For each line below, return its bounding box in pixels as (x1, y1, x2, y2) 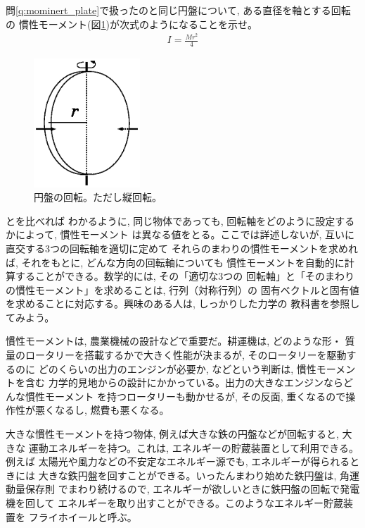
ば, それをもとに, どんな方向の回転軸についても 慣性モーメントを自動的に (6, 254, 345, 269)
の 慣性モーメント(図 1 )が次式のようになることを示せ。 (6, 16, 258, 31)
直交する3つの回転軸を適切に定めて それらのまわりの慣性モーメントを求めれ (6, 240, 359, 255)
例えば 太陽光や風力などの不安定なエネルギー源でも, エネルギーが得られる (6, 454, 350, 469)
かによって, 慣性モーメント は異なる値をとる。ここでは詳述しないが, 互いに (6, 227, 355, 242)
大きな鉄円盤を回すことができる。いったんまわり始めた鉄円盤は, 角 (38, 467, 350, 482)
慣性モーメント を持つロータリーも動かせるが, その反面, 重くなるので (25, 388, 346, 403)
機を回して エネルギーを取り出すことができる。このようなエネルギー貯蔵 (6, 496, 343, 510)
